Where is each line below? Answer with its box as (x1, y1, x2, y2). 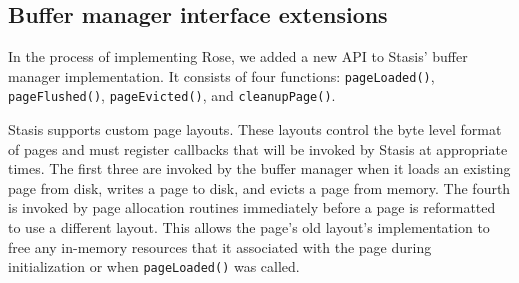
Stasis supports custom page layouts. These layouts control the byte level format (8, 119, 502, 140)
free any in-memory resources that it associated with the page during (8, 236, 432, 257)
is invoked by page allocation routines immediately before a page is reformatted (8, 197, 496, 218)
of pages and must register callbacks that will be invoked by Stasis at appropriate (8, 138, 508, 159)
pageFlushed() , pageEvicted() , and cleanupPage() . (8, 85, 336, 106)
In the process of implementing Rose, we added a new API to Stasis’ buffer (8, 46, 468, 67)
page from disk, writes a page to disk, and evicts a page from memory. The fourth (8, 177, 511, 198)
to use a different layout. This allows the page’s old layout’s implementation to (8, 217, 490, 238)
